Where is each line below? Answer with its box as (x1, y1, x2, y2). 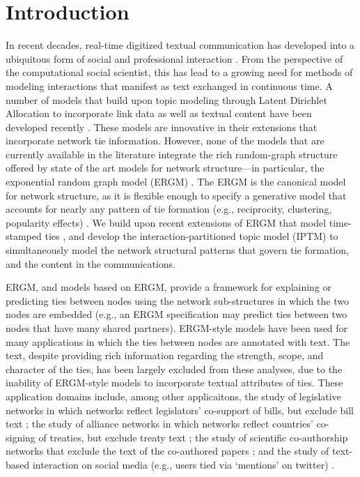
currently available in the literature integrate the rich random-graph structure (6, 146, 338, 161)
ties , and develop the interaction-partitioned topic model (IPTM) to (45, 229, 338, 243)
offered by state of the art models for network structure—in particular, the (6, 160, 324, 175)
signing (6, 430, 36, 444)
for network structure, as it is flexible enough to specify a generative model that (6, 188, 347, 202)
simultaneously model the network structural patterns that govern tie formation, (6, 243, 349, 257)
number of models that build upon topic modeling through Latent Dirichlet (6, 92, 327, 107)
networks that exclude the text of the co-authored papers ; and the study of (6, 444, 329, 458)
